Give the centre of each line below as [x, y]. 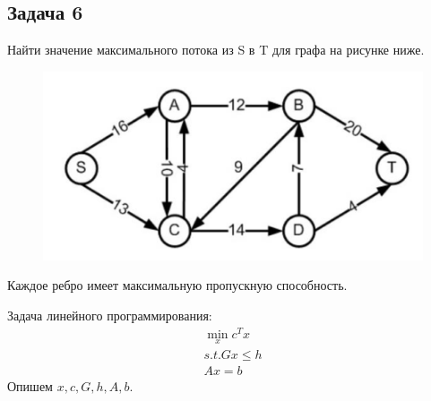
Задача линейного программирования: [110, 316]
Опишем [30, 386]
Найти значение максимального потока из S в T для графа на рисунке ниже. [216, 50]
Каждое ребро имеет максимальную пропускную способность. [177, 285]
